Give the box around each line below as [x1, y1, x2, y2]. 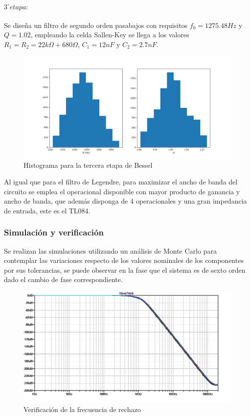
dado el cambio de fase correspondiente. [4, 274, 123, 285]
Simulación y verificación [4, 226, 104, 238]
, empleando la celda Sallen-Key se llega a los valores [30, 29, 189, 40]
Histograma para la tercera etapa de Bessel [23, 160, 153, 170]
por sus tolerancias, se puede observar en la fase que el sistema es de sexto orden [4, 264, 246, 275]
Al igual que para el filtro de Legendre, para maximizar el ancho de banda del [4, 177, 238, 187]
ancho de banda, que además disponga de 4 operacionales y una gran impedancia [4, 196, 247, 206]
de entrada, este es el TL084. [4, 205, 91, 215]
